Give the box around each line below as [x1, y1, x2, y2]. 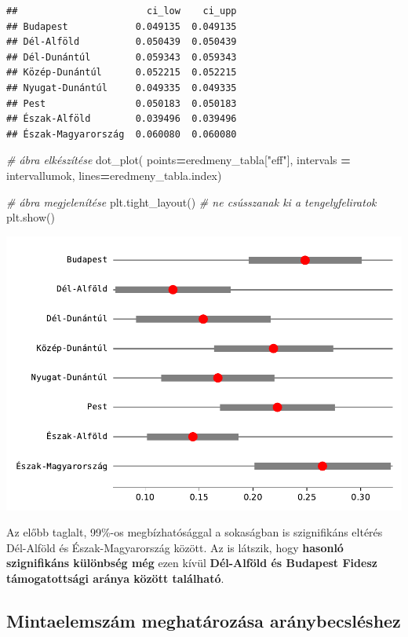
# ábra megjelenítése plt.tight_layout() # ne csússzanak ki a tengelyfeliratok [6, 193, 377, 210]
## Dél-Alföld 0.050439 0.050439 [6, 36, 237, 48]
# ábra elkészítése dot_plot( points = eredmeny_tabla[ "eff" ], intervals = [6, 152, 351, 168]
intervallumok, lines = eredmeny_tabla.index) [6, 167, 222, 183]
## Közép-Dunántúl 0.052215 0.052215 [6, 67, 237, 79]
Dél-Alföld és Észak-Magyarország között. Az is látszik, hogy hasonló [6, 539, 344, 555]
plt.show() [6, 209, 55, 225]
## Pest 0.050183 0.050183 [6, 97, 237, 109]
